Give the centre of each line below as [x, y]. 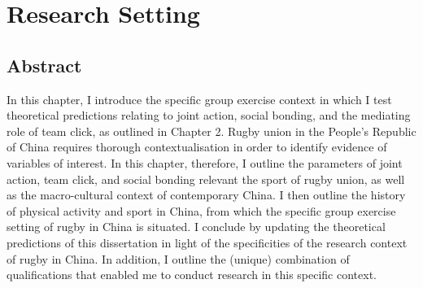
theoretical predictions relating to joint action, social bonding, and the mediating [209, 115]
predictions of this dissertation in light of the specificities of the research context [207, 242]
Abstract [44, 65]
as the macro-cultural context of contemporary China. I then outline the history [206, 195]
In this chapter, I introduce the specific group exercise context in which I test [199, 99]
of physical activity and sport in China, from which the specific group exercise [201, 210]
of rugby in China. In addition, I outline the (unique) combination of [178, 258]
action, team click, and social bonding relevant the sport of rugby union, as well [206, 179]
